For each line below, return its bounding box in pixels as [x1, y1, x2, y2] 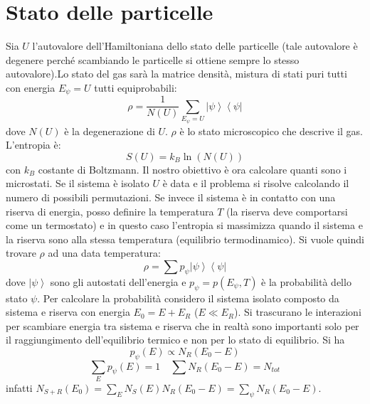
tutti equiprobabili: [94, 80, 177, 95]
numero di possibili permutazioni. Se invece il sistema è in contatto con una [6, 189, 336, 204]
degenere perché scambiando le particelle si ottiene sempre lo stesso [6, 52, 300, 67]
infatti [6, 381, 33, 395]
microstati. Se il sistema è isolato [6, 176, 149, 191]
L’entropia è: [6, 137, 61, 152]
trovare [6, 245, 36, 260]
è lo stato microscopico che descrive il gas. [179, 123, 363, 138]
